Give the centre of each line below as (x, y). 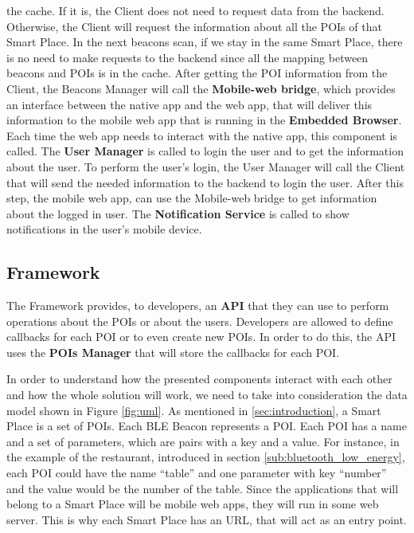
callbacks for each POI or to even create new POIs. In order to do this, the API (201, 337)
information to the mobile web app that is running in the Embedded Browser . (204, 120)
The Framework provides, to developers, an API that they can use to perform (198, 306)
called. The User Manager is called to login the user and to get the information (205, 151)
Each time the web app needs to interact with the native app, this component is (202, 135)
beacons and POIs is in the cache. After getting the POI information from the (197, 73)
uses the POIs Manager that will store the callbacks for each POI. (173, 352)
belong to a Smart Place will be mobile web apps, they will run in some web (193, 504)
